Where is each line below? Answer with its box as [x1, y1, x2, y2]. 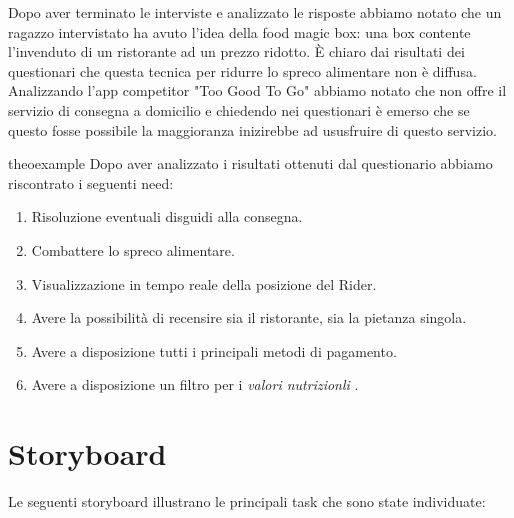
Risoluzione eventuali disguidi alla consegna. [31, 206, 303, 227]
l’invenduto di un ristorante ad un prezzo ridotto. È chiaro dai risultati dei [8, 41, 465, 62]
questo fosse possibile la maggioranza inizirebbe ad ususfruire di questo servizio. [8, 119, 497, 140]
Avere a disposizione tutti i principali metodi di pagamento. [31, 340, 397, 361]
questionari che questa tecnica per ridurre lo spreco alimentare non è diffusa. [8, 60, 477, 81]
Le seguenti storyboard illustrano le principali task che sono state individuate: [8, 491, 486, 512]
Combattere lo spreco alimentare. [31, 239, 235, 260]
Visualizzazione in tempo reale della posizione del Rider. [31, 273, 377, 294]
